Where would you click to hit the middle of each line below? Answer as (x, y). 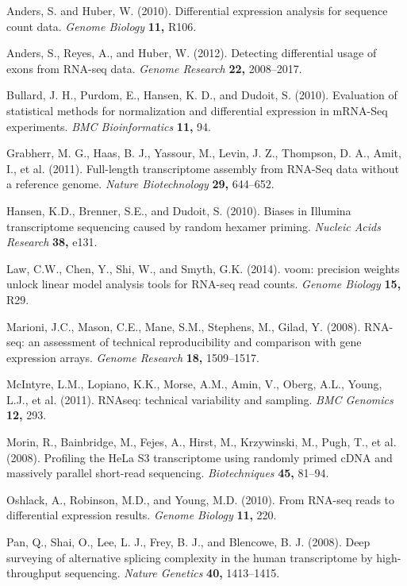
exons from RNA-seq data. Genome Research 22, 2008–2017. (154, 68)
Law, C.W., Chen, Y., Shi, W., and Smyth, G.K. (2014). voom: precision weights (203, 268)
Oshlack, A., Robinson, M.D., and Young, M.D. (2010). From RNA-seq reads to (201, 499)
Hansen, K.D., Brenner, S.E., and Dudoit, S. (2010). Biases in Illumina (179, 210)
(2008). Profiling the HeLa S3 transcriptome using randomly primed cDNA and (200, 457)
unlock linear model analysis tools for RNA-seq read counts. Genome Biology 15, (204, 284)
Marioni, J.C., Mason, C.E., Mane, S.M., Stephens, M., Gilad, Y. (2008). (184, 326)
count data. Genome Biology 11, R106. (102, 26)
